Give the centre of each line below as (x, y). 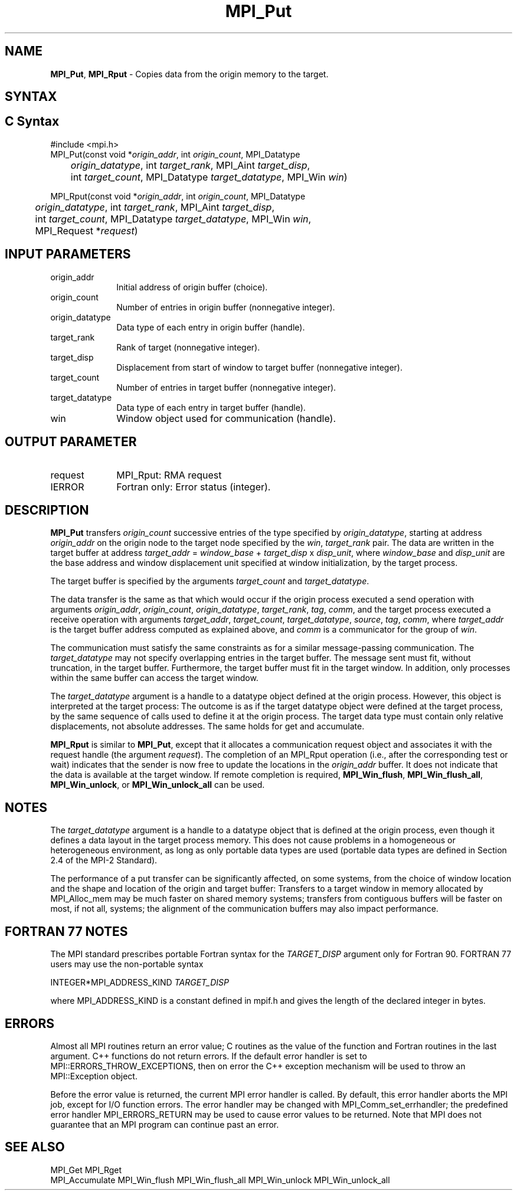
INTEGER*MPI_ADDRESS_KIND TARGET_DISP (140, 983)
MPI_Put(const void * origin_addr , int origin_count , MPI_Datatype (175, 154)
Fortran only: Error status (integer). (194, 487)
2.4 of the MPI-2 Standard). (104, 860)
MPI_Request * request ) (86, 230)
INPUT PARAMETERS (68, 254)
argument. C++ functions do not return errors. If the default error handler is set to (209, 1056)
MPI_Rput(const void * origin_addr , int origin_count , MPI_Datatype (178, 196)
